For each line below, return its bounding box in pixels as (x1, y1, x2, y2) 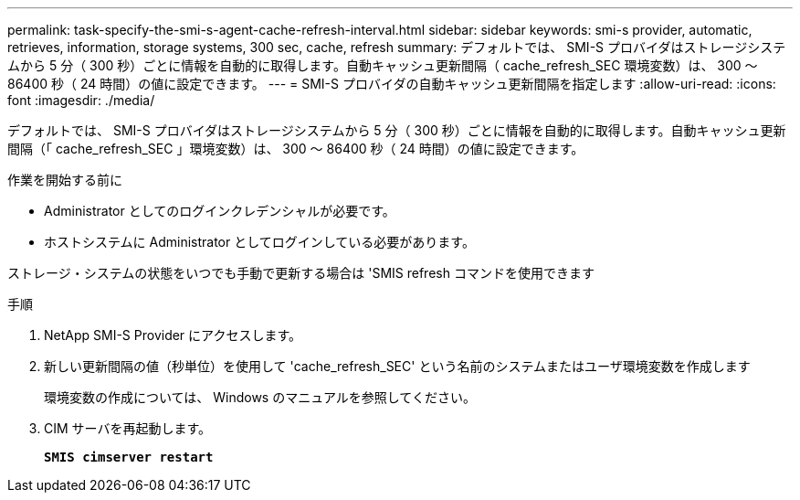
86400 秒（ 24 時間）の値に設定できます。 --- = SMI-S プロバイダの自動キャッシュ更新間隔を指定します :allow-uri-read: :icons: (7, 76, 776, 91)
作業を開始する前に (7, 172, 122, 187)
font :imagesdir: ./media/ (7, 92, 155, 108)
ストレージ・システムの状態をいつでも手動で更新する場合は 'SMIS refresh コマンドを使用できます (7, 265, 595, 281)
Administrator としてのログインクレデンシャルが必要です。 (44, 203, 395, 218)
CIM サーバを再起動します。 (44, 420, 212, 436)
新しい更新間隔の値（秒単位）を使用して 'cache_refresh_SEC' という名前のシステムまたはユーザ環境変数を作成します (44, 358, 751, 374)
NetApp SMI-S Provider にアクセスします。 (44, 327, 301, 343)
